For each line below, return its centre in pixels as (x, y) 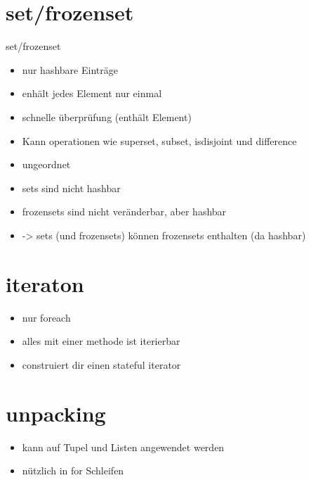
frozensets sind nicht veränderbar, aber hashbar (124, 211)
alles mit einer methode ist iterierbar (101, 341)
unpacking (56, 413)
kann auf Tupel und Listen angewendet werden (123, 447)
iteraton (45, 283)
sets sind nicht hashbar (71, 188)
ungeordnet (46, 164)
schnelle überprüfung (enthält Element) (107, 116)
